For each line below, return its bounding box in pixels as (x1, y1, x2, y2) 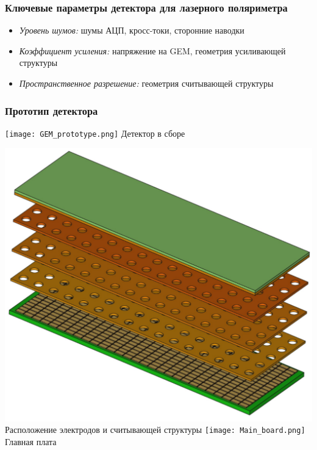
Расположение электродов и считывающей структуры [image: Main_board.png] (5, 423, 305, 436)
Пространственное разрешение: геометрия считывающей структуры (19, 77, 274, 89)
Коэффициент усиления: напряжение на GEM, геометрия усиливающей (19, 44, 286, 57)
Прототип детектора (5, 103, 98, 118)
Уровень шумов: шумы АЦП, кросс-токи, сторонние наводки (19, 24, 244, 37)
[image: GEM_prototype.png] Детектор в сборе (5, 126, 185, 139)
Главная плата (5, 435, 57, 448)
